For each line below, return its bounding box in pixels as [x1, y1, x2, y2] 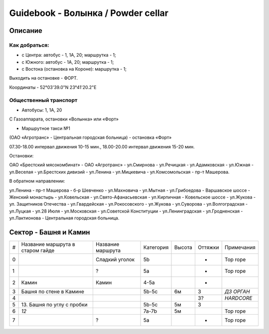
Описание [9, 26, 42, 35]
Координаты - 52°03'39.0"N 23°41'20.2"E [9, 84, 97, 90]
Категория [143, 244, 169, 251]
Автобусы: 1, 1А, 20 [21, 107, 62, 113]
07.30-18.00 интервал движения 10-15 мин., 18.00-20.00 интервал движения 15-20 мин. [9, 143, 195, 149]
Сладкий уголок [95, 256, 135, 263]
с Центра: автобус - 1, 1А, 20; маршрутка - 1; [21, 52, 117, 58]
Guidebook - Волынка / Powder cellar [9, 7, 169, 18]
